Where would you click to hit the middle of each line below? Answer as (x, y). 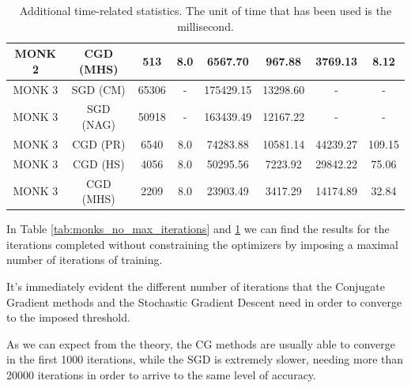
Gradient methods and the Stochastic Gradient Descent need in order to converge (204, 301)
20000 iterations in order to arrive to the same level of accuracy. (161, 375)
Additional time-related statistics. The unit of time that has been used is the (205, 10)
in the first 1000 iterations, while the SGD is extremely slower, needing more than (205, 359)
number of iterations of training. (85, 260)
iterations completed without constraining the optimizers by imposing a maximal (202, 244)
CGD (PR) (99, 143)
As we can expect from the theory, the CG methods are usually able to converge (201, 343)
